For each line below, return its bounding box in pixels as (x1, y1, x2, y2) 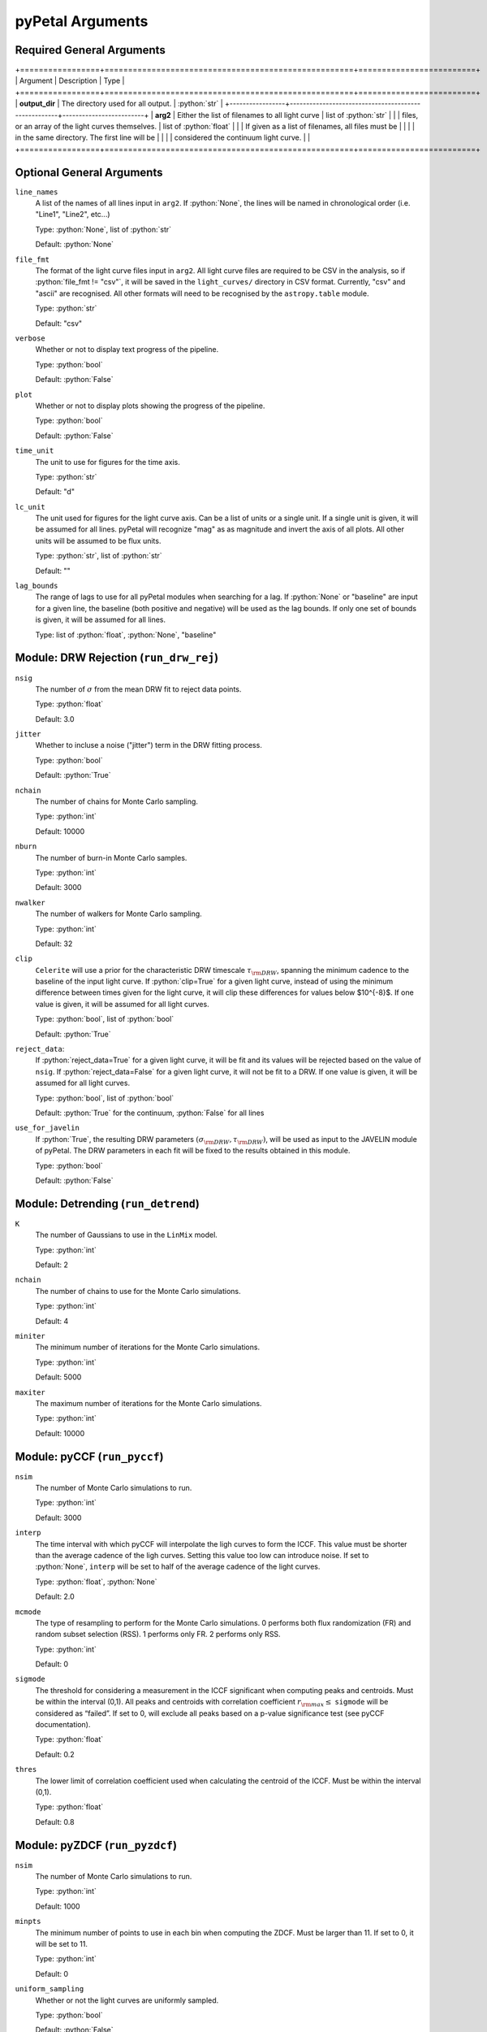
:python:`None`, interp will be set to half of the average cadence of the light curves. (35, 1561, 321, 1572)
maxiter (15, 1387, 46, 1397)
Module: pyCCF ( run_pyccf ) (15, 1449, 164, 1463)
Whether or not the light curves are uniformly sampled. (35, 1995, 219, 2005)
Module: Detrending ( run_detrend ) (15, 1196, 200, 1210)
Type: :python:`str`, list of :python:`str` (35, 551, 162, 561)
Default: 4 (35, 1316, 69, 1326)
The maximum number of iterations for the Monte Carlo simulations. (35, 1398, 262, 1408)
